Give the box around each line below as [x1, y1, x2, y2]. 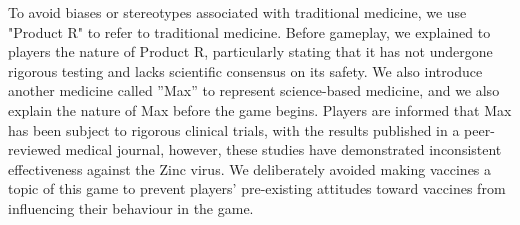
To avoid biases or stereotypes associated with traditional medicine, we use [8, 2, 467, 22]
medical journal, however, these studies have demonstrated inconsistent [65, 139, 502, 160]
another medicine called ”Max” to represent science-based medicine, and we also [8, 80, 500, 101]
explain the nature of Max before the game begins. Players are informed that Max [8, 99, 512, 120]
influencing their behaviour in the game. [8, 197, 254, 218]
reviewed [8, 139, 61, 160]
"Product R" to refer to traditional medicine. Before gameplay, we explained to [8, 21, 491, 42]
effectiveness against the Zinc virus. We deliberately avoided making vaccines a [8, 158, 492, 179]
